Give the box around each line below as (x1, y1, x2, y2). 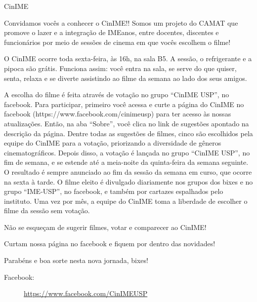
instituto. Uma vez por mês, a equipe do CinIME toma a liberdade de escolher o (4, 195, 248, 206)
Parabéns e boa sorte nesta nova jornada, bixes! (4, 255, 148, 265)
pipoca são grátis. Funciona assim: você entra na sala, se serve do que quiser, (4, 63, 237, 73)
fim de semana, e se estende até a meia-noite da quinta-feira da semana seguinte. (4, 157, 249, 167)
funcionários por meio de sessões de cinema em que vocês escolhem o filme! (4, 37, 231, 47)
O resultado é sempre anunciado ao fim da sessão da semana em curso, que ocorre (4, 166, 252, 177)
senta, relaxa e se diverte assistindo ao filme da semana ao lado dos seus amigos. (4, 73, 247, 83)
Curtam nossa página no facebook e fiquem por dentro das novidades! (4, 238, 215, 249)
